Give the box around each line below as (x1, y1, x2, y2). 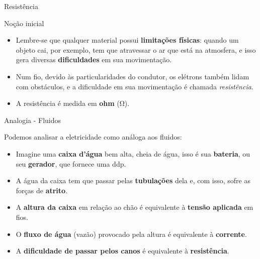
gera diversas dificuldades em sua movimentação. (16, 54, 172, 65)
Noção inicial (4, 18, 44, 28)
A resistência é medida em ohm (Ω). (16, 98, 130, 108)
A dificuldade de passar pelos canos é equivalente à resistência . (16, 245, 229, 256)
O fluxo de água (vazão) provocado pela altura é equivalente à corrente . (16, 228, 247, 239)
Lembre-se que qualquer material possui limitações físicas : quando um (16, 35, 239, 45)
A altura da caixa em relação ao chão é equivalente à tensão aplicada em (16, 202, 253, 212)
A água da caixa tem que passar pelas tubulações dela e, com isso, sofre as (16, 175, 250, 186)
